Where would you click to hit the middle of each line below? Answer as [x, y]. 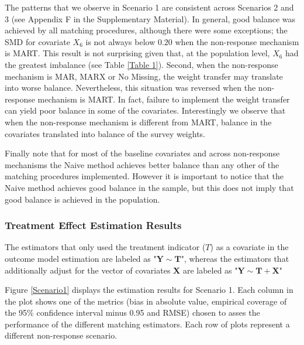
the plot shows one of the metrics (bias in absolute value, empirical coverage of [146, 301]
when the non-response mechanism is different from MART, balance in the [138, 122]
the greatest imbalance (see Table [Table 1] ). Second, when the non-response [141, 64]
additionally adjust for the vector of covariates [88, 270]
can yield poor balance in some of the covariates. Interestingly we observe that [145, 110]
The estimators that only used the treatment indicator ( [105, 247]
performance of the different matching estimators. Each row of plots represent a [147, 324]
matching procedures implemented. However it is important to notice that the [144, 176]
